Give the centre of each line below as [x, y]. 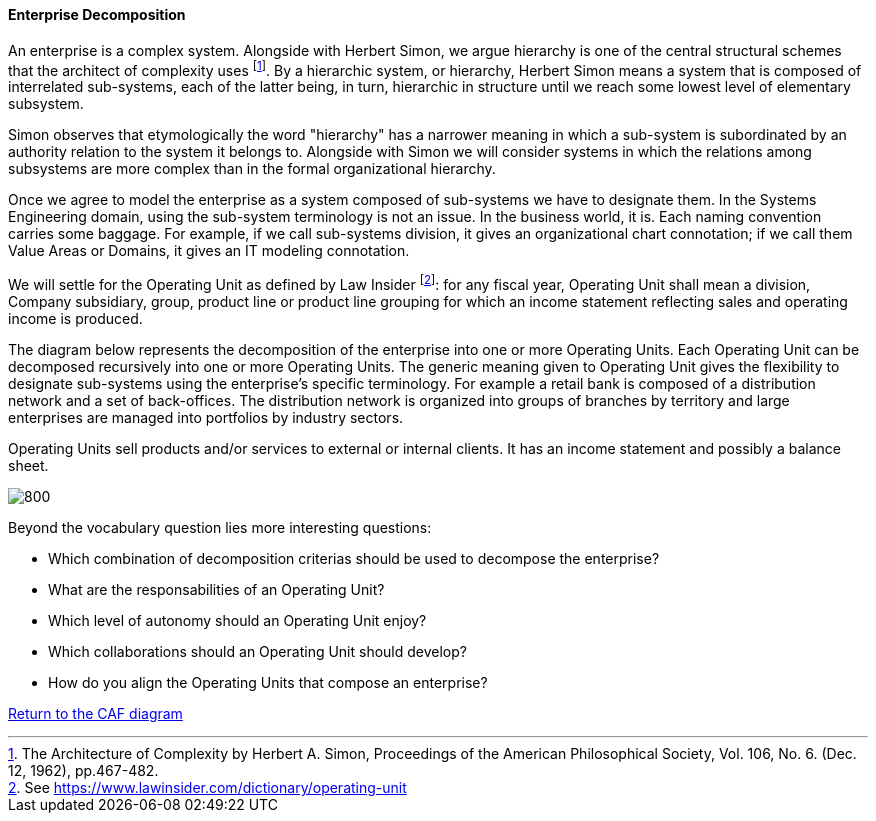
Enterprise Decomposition [97, 14]
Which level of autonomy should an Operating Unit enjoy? [237, 620]
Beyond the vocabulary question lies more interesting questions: [220, 527]
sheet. [28, 465]
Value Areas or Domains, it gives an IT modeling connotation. [209, 251]
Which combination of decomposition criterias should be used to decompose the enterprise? [354, 558]
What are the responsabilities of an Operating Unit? [216, 589]
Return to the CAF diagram [95, 713]
